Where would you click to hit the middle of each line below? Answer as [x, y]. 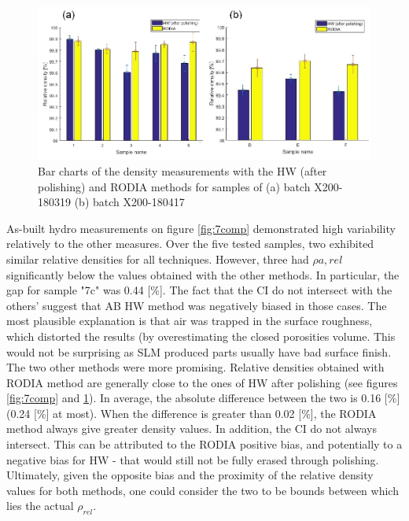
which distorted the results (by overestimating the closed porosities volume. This [201, 336]
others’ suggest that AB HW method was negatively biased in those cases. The [197, 305]
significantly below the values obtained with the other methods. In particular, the [203, 274]
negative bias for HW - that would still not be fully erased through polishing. [193, 459]
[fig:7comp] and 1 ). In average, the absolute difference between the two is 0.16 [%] [203, 398]
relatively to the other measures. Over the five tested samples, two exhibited [190, 244]
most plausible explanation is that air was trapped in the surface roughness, [190, 321]
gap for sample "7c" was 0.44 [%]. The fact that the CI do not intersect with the [199, 290]
